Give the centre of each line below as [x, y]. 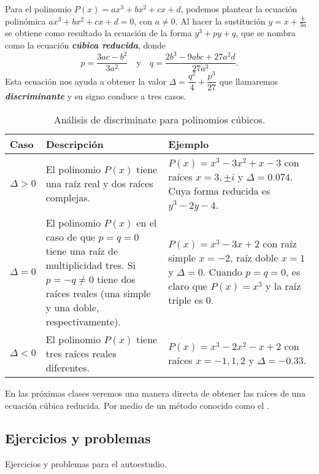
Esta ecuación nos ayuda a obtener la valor [86, 81]
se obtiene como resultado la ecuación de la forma [98, 33]
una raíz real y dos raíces [99, 184]
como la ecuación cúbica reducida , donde [86, 45]
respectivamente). [83, 321]
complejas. [68, 198]
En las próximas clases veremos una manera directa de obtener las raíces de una [156, 393]
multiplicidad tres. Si [91, 265]
